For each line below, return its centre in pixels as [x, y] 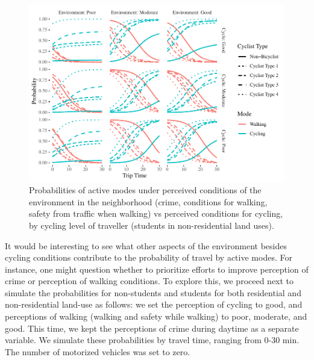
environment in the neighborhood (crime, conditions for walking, [148, 201]
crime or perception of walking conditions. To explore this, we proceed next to [149, 281]
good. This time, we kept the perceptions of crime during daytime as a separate [152, 328]
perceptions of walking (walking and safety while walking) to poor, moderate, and [156, 316]
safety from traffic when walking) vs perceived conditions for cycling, [156, 213]
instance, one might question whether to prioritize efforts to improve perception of [157, 269]
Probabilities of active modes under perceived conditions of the [145, 190]
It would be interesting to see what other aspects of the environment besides [146, 245]
